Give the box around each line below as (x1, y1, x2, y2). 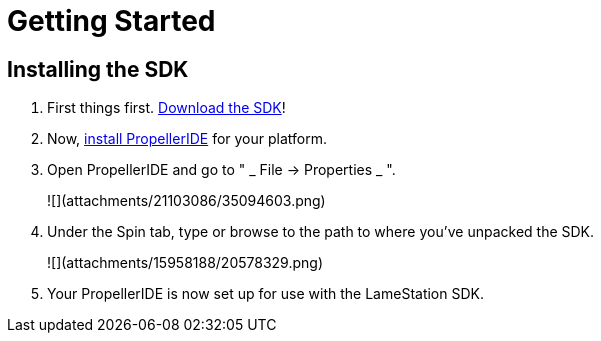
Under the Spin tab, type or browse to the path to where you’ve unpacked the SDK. (47, 223, 595, 241)
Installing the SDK (7, 56, 189, 82)
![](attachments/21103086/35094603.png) (47, 192, 326, 210)
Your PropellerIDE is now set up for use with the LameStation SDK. (47, 285, 484, 303)
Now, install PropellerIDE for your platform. (47, 130, 328, 148)
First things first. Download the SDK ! (47, 99, 286, 117)
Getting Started (7, 4, 216, 38)
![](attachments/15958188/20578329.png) (47, 254, 324, 272)
